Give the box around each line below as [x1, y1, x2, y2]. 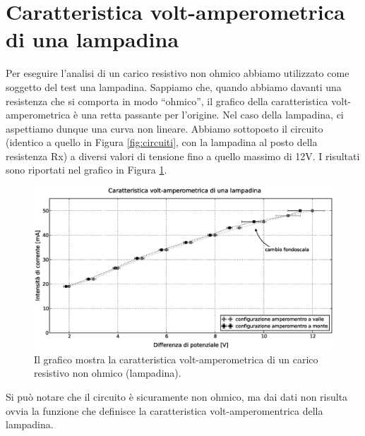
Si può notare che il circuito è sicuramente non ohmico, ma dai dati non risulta [6, 389, 348, 404]
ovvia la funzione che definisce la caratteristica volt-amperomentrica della [6, 403, 323, 418]
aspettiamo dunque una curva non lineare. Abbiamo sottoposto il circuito [6, 121, 323, 135]
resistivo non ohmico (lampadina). [34, 365, 181, 380]
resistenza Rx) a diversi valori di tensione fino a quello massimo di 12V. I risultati [6, 148, 360, 163]
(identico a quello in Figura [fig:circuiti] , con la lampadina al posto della [6, 135, 318, 150]
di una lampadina [6, 25, 179, 54]
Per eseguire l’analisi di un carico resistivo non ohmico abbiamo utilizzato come [6, 66, 349, 80]
